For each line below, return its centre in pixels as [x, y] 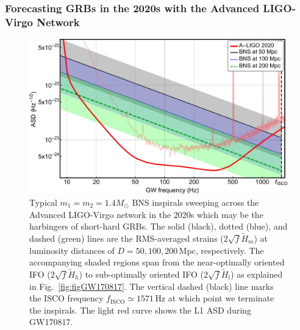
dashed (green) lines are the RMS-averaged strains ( [127, 238]
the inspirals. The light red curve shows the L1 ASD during [141, 310]
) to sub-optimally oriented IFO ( [141, 274]
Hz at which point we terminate [215, 298]
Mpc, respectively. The [221, 250]
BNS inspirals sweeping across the [195, 202]
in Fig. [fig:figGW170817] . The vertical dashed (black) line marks [152, 286]
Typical [43, 202]
